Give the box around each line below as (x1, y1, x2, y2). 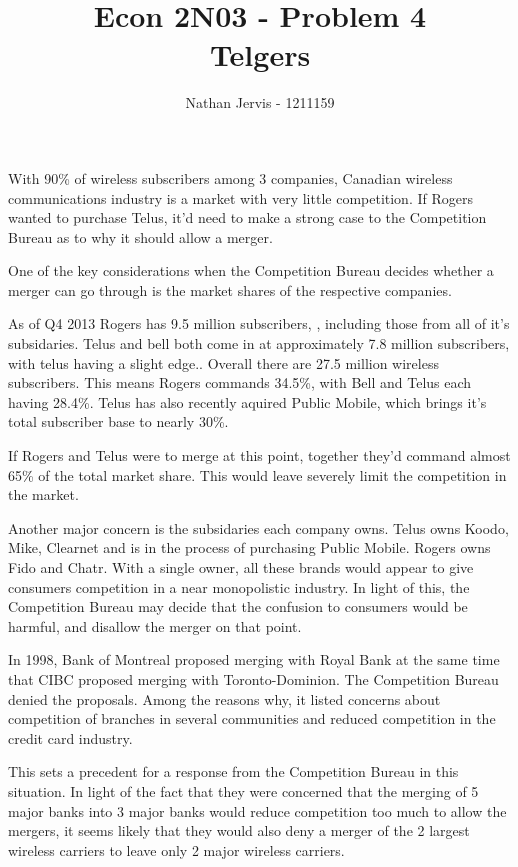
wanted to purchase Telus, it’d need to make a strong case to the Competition (8, 207, 487, 228)
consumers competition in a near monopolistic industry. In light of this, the (8, 576, 470, 597)
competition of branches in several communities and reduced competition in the (8, 708, 496, 729)
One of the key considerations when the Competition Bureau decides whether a (8, 260, 494, 281)
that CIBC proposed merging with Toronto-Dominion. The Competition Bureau (8, 668, 499, 689)
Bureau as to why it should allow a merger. (8, 226, 273, 247)
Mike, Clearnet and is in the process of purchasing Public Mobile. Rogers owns (8, 537, 491, 558)
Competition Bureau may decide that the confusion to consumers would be (8, 596, 468, 617)
